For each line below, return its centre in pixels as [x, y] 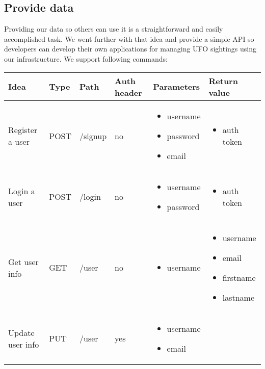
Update [21, 332]
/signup [93, 136]
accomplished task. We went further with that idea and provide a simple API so [129, 38]
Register [23, 130]
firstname [239, 277]
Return [223, 81]
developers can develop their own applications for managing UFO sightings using [130, 49]
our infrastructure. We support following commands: [86, 58]
